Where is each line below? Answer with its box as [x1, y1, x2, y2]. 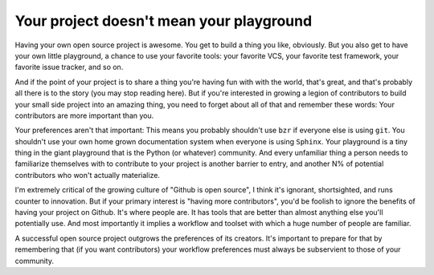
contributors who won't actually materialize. [14, 170, 161, 180]
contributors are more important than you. [14, 111, 154, 120]
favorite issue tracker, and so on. [14, 63, 124, 72]
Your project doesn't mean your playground [14, 12, 313, 30]
